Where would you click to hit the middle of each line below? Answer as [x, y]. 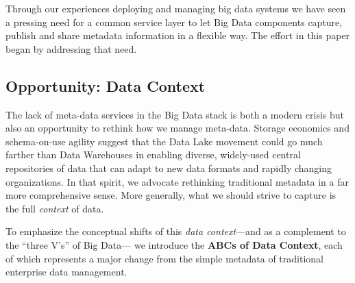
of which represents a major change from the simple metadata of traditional [164, 258]
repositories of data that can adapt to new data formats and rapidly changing [169, 168]
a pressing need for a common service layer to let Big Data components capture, [174, 22]
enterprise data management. [66, 272]
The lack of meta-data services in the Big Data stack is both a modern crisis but [175, 114]
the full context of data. [55, 208]
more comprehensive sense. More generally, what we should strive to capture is [171, 195]
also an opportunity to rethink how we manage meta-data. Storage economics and [177, 128]
